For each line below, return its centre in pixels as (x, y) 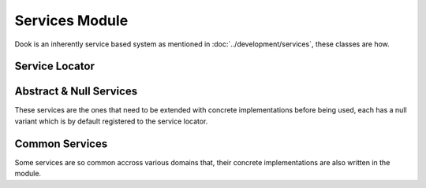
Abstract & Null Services (76, 92)
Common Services (61, 144)
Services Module (71, 20)
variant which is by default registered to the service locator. (111, 121)
